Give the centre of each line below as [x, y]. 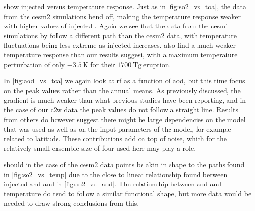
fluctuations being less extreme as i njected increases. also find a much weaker [120, 45]
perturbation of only [35, 64]
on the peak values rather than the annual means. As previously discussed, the [122, 90]
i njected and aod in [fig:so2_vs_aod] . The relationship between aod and [113, 184]
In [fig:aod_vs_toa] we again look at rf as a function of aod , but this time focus [125, 81]
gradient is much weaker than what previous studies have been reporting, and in [125, 100]
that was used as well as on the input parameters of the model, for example [118, 129]
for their [103, 64]
